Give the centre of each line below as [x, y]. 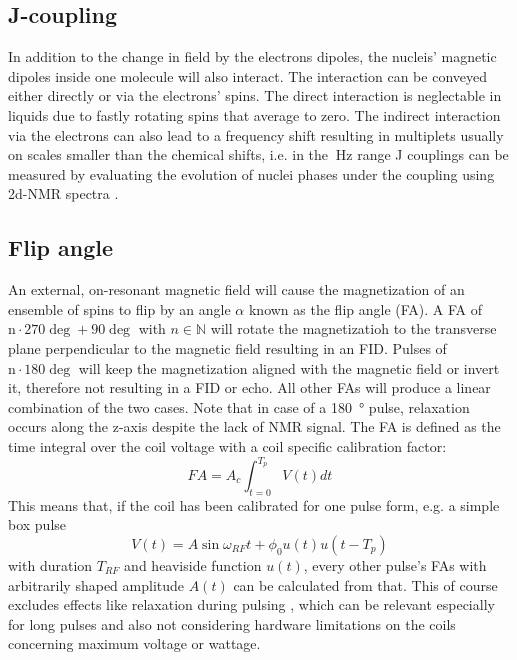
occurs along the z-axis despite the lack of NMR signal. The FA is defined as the [254, 426]
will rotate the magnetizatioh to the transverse [353, 328]
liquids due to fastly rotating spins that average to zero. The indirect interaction [254, 114]
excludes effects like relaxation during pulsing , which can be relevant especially [251, 604]
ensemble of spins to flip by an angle [119, 308]
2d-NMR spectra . [63, 193]
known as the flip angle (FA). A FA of [365, 308]
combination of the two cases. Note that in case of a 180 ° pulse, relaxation [239, 406]
